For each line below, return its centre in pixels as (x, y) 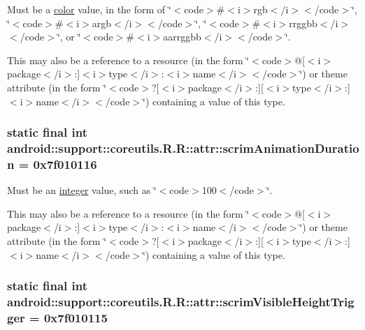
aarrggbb (182, 37)
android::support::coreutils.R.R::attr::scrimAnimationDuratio (183, 148)
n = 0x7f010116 (52, 164)
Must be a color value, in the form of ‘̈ (89, 9)
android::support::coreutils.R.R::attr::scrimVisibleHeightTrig (181, 302)
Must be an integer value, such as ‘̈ (82, 190)
